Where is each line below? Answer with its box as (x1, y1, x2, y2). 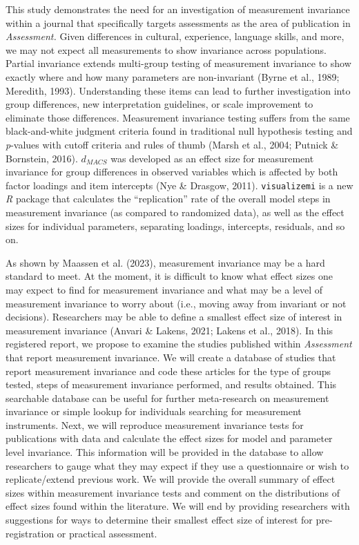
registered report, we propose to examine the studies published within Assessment (6, 336, 352, 351)
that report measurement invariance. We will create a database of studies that (6, 350, 336, 364)
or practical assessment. (57, 526, 157, 540)
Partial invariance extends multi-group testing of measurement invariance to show (6, 56, 351, 70)
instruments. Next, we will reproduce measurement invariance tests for (6, 417, 304, 432)
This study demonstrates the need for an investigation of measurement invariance (6, 2, 350, 16)
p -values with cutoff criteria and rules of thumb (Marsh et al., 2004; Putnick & (6, 137, 339, 151)
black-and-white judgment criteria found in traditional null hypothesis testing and (6, 124, 353, 138)
